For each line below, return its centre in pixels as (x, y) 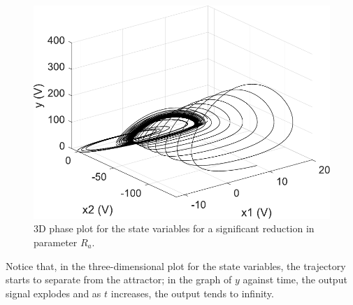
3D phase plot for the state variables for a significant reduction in (174, 228)
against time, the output (295, 279)
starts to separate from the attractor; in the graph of (119, 279)
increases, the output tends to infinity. (192, 293)
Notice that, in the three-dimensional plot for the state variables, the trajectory (176, 265)
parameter (56, 242)
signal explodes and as (53, 293)
